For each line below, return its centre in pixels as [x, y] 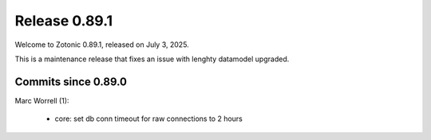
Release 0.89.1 [64, 21]
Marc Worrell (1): [42, 100]
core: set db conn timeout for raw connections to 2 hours [148, 119]
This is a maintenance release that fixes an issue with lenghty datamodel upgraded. [152, 59]
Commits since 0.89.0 [71, 82]
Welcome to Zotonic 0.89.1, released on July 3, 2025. [102, 45]
